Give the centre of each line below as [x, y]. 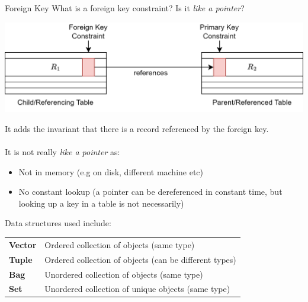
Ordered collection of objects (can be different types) [140, 259]
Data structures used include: [58, 223]
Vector [23, 244]
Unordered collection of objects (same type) [124, 274]
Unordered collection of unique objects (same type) [137, 289]
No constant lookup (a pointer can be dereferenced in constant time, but [150, 192]
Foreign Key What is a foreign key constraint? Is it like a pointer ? [125, 8]
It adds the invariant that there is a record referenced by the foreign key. [137, 128]
